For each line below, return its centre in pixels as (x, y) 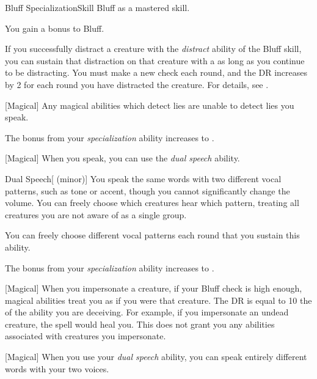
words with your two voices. (57, 368)
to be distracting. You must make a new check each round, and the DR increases (156, 72)
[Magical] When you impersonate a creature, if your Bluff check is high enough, (154, 288)
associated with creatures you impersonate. (86, 336)
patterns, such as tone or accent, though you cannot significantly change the (148, 190)
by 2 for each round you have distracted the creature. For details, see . (137, 84)
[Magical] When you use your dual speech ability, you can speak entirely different (156, 357)
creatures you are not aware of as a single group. (96, 214)
